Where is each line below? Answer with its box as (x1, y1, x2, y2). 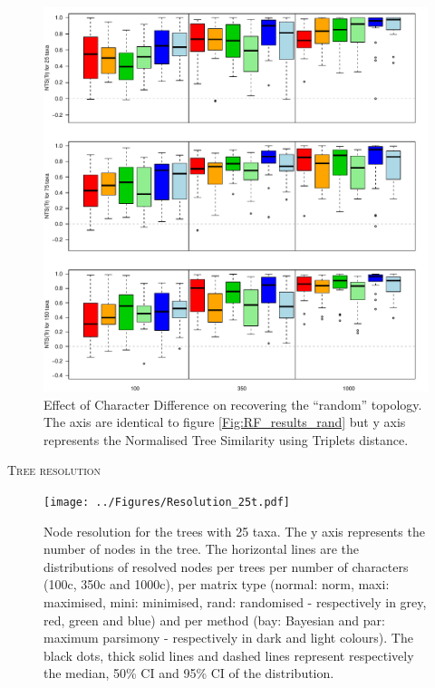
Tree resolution (7, 460, 101, 480)
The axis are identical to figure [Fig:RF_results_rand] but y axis (43, 412, 406, 431)
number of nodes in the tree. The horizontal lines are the (43, 539, 359, 558)
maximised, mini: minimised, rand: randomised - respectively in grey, (43, 593, 427, 611)
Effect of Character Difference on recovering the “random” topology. (43, 394, 422, 413)
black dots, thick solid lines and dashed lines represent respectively (43, 645, 414, 664)
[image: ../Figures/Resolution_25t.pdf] (43, 495, 291, 509)
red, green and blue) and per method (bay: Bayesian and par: (43, 610, 385, 629)
